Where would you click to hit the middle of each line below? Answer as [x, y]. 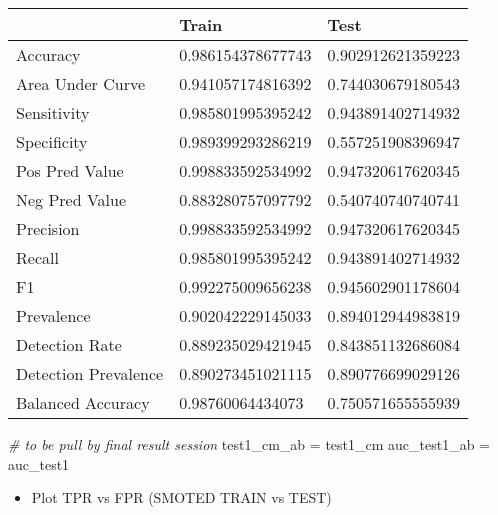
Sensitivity [53, 112]
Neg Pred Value [71, 199]
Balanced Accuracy [83, 402]
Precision [48, 228]
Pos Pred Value [70, 170]
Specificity [52, 141]
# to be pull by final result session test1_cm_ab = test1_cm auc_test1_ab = [249, 444]
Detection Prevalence [90, 373]
